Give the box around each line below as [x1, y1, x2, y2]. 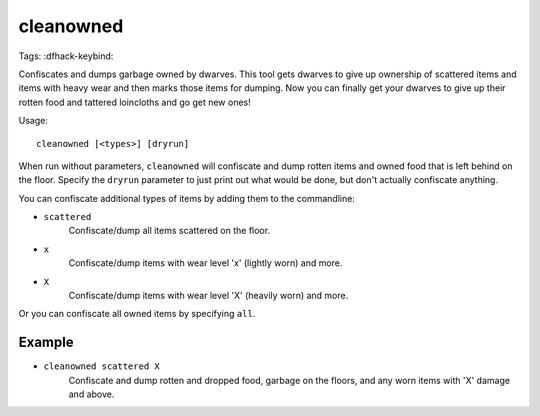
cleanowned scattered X [43, 361, 160, 372]
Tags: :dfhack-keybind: [18, 50, 114, 62]
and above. [68, 388, 115, 400]
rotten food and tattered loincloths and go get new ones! [18, 96, 252, 108]
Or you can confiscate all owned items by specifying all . [18, 308, 256, 320]
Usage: [18, 115, 49, 127]
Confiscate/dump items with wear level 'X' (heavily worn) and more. [68, 290, 349, 302]
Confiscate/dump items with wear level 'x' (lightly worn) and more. [68, 257, 343, 269]
